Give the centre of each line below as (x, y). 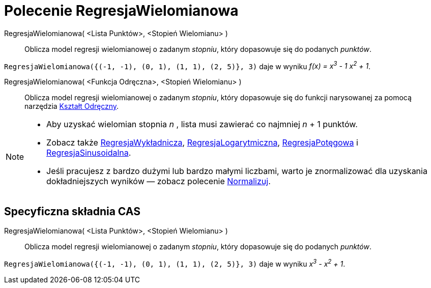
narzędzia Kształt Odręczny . (72, 106)
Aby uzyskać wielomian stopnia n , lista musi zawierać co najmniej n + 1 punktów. (202, 124)
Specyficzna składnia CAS (72, 211)
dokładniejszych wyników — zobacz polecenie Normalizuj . (159, 181)
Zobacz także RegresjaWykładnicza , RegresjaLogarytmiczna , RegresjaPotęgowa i (202, 143)
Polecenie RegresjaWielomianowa (121, 11)
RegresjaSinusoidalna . (89, 153)
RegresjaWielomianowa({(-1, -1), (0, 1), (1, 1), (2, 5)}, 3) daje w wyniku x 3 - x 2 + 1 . (175, 263)
